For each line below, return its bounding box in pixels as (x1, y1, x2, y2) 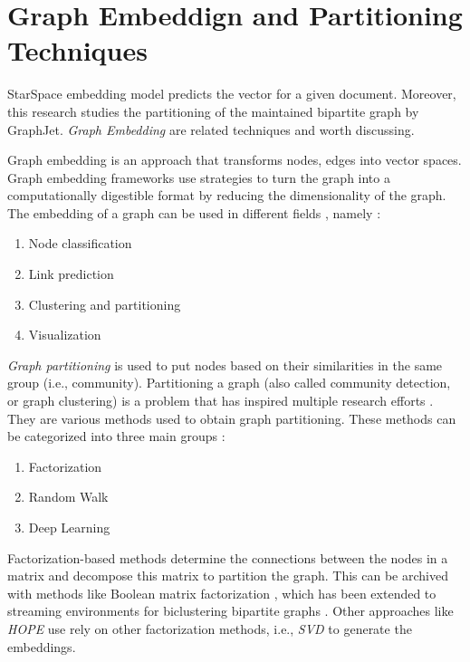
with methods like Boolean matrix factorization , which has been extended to (7, 583, 436, 602)
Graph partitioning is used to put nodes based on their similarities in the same (7, 355, 443, 374)
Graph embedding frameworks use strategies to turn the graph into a (7, 168, 390, 187)
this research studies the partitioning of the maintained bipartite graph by (7, 101, 419, 120)
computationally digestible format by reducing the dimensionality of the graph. (7, 186, 446, 205)
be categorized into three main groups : (7, 427, 225, 446)
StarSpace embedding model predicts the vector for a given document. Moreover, (7, 84, 456, 103)
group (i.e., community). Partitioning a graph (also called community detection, (7, 373, 451, 392)
